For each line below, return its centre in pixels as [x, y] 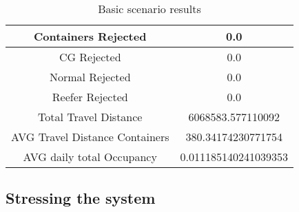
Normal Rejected [90, 77]
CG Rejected [90, 57]
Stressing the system [81, 198]
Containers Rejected [90, 36]
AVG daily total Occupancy [90, 157]
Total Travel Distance [90, 117]
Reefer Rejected [90, 97]
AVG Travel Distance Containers [90, 137]
